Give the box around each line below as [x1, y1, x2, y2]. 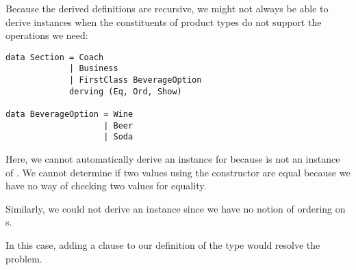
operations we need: [5, 28, 88, 42]
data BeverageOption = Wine [5, 109, 133, 120]
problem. [5, 251, 42, 265]
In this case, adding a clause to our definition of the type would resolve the [5, 238, 320, 252]
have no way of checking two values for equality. [5, 178, 207, 193]
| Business [69, 64, 118, 74]
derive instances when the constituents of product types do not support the [5, 14, 322, 29]
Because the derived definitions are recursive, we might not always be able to [5, 1, 329, 15]
